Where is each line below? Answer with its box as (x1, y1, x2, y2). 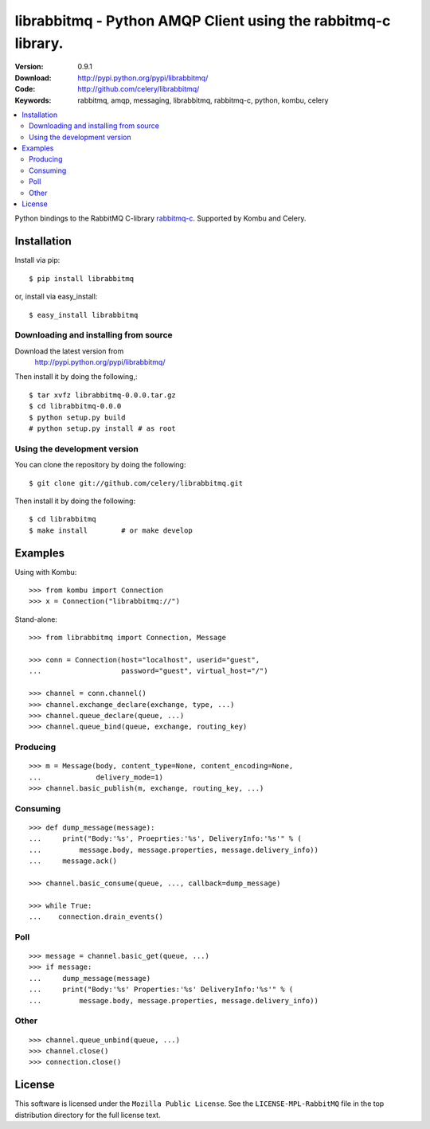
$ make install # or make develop (29, 525, 193, 535)
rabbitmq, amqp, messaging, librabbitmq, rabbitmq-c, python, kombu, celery (77, 96, 329, 105)
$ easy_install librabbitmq (29, 311, 139, 319)
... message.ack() (29, 857, 118, 865)
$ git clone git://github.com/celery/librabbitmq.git (29, 479, 243, 487)
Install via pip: (14, 256, 61, 265)
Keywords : (14, 96, 52, 105)
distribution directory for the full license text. (14, 1110, 161, 1119)
